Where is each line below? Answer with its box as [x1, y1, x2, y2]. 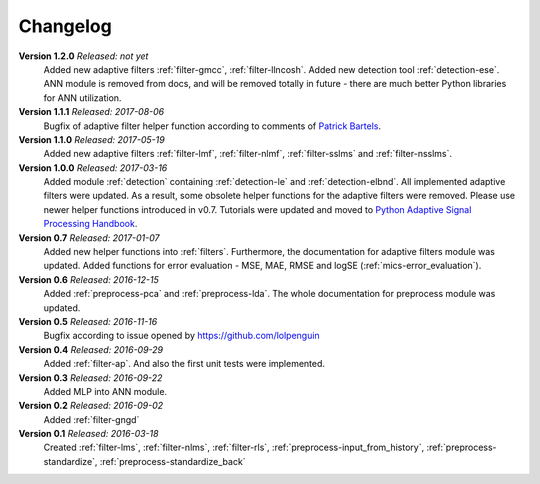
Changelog [18, 15, 112, 37]
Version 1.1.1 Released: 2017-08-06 [18, 106, 165, 118]
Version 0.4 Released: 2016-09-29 [18, 343, 164, 355]
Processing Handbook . [43, 218, 138, 230]
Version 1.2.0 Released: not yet [18, 50, 149, 62]
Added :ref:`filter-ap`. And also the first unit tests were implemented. [43, 358, 325, 370]
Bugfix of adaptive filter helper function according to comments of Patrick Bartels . [43, 120, 382, 132]
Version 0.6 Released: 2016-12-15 [18, 273, 159, 285]
